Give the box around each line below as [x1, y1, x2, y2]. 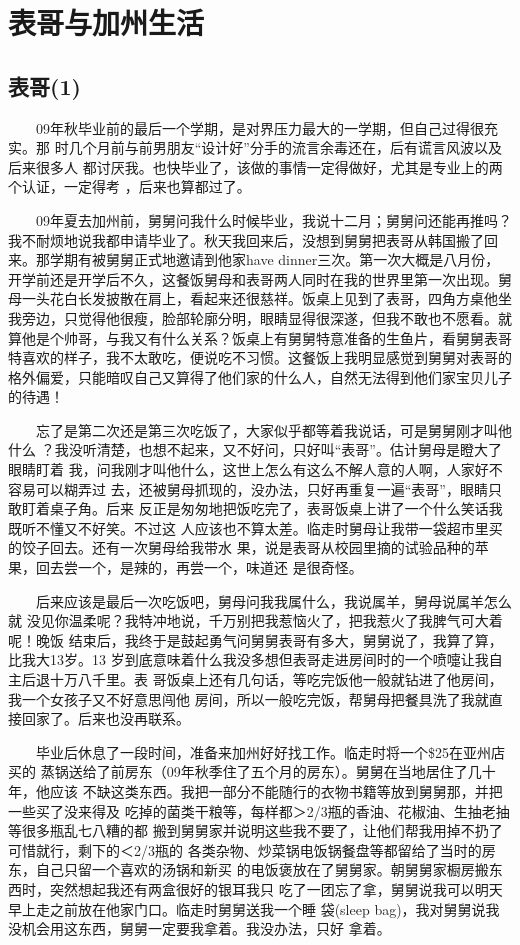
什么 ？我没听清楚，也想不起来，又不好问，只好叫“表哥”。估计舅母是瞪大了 [8, 439, 502, 460]
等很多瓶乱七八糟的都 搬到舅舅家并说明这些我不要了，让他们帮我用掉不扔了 [8, 820, 503, 841]
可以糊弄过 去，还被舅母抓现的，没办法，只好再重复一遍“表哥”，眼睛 [35, 478, 488, 499]
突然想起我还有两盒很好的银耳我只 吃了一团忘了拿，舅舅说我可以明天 [49, 878, 503, 899]
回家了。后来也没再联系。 [21, 708, 190, 729]
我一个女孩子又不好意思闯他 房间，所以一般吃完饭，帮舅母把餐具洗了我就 [8, 688, 489, 709]
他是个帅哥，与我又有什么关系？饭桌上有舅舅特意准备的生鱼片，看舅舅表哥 [21, 327, 512, 348]
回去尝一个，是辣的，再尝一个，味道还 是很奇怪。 [35, 557, 363, 578]
